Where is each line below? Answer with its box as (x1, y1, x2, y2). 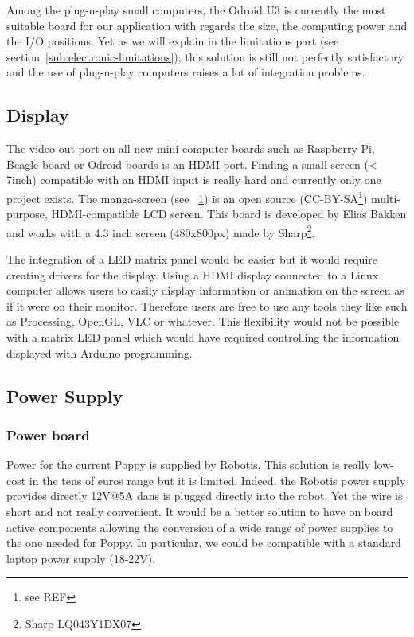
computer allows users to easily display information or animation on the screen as (6, 282, 404, 299)
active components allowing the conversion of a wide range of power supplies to (6, 518, 393, 535)
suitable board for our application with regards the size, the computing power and (6, 17, 408, 33)
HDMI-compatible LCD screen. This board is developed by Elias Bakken (51, 205, 407, 222)
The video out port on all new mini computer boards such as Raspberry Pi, (6, 140, 375, 157)
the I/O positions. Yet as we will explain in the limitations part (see (6, 33, 339, 49)
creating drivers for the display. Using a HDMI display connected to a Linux (6, 266, 379, 283)
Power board (6, 424, 90, 444)
